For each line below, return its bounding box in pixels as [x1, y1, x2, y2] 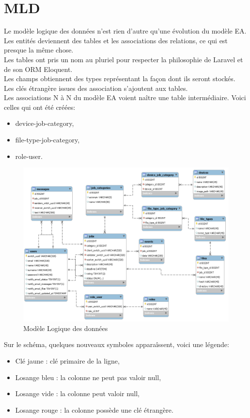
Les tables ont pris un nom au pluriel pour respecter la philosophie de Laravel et [4, 54, 243, 64]
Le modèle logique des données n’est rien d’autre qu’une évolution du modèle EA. [4, 26, 247, 36]
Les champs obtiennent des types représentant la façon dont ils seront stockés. [4, 73, 235, 84]
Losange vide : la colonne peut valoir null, [15, 388, 140, 399]
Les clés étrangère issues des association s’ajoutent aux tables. [4, 83, 188, 93]
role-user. [15, 151, 43, 161]
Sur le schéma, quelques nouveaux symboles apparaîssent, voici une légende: [4, 339, 229, 349]
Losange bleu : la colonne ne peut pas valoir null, [15, 372, 161, 382]
